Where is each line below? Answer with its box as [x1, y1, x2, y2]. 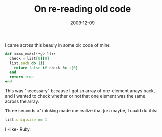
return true [9, 75, 34, 80]
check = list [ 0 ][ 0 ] [9, 56, 50, 61]
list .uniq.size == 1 [5, 117, 48, 122]
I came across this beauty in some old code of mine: [5, 42, 111, 48]
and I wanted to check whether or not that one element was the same [5, 93, 146, 99]
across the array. [5, 98, 39, 104]
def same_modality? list [5, 52, 56, 56]
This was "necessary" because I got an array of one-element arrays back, [5, 88, 155, 94]
